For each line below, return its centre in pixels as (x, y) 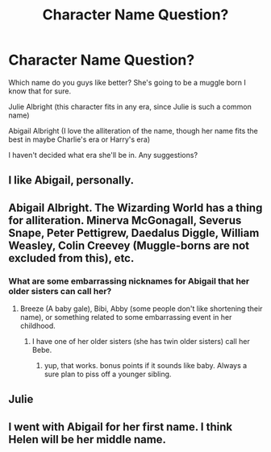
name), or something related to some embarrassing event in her (126, 317)
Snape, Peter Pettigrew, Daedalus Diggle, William (134, 232)
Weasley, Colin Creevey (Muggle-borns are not (129, 245)
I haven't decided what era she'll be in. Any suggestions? (103, 155)
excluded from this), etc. (71, 258)
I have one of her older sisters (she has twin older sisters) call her (141, 342)
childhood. (38, 326)
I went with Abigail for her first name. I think (120, 427)
